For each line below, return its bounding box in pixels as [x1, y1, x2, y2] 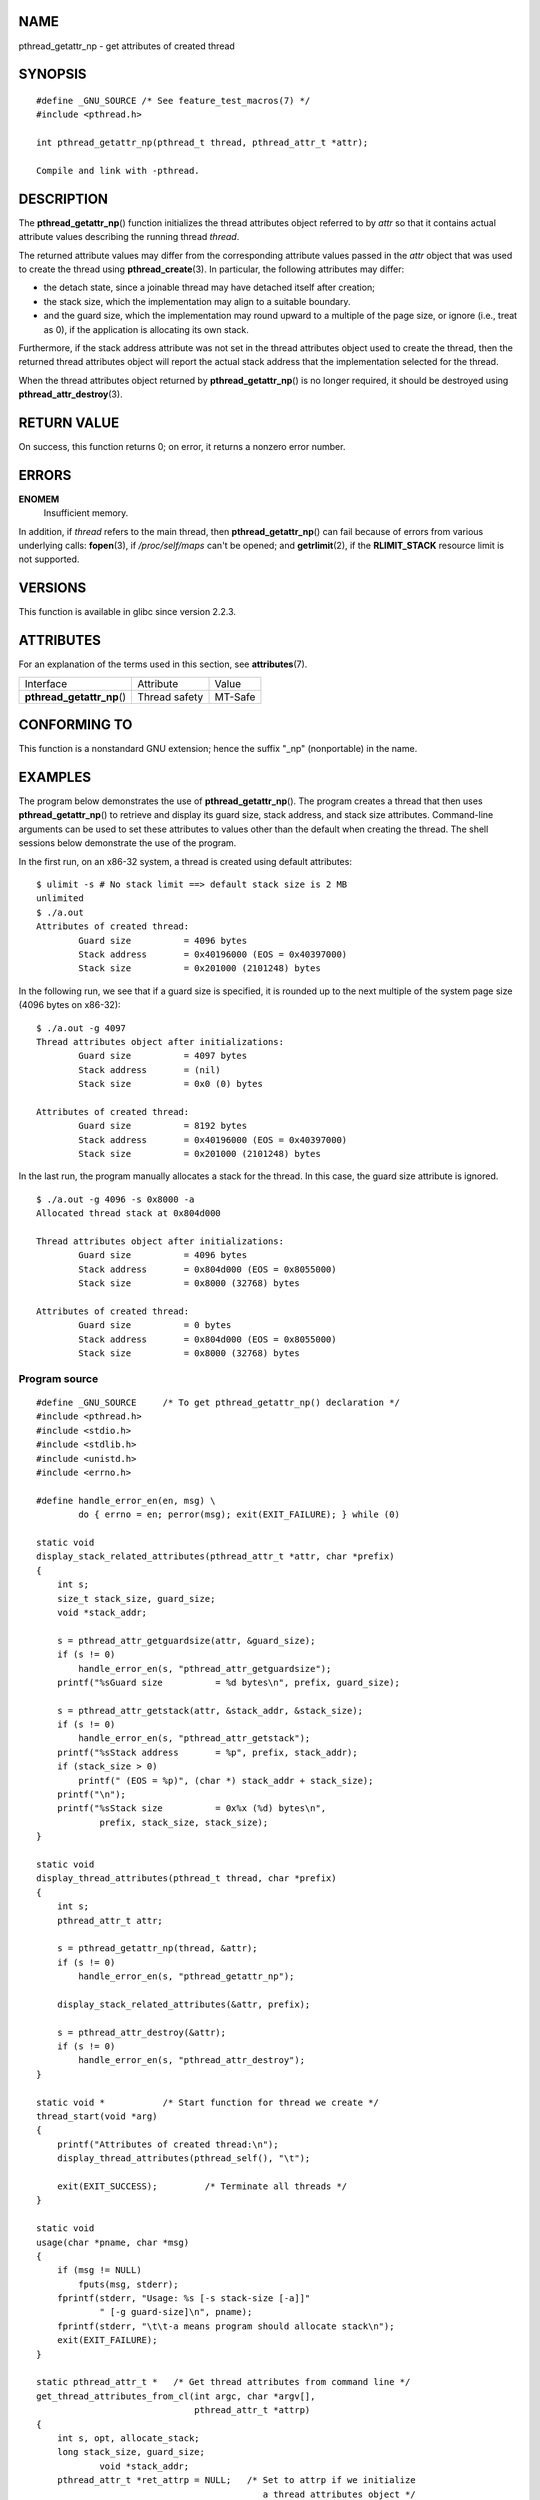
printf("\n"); [56, 1789, 127, 1800]
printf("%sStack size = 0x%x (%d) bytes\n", [56, 1803, 327, 1814]
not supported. [18, 553, 80, 565]
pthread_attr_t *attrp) [193, 2405, 311, 2416]
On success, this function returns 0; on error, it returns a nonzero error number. [18, 440, 346, 452]
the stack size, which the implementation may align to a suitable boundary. [43, 295, 351, 307]
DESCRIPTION [18, 190, 109, 207]
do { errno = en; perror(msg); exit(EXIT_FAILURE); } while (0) [78, 1509, 400, 1520]
